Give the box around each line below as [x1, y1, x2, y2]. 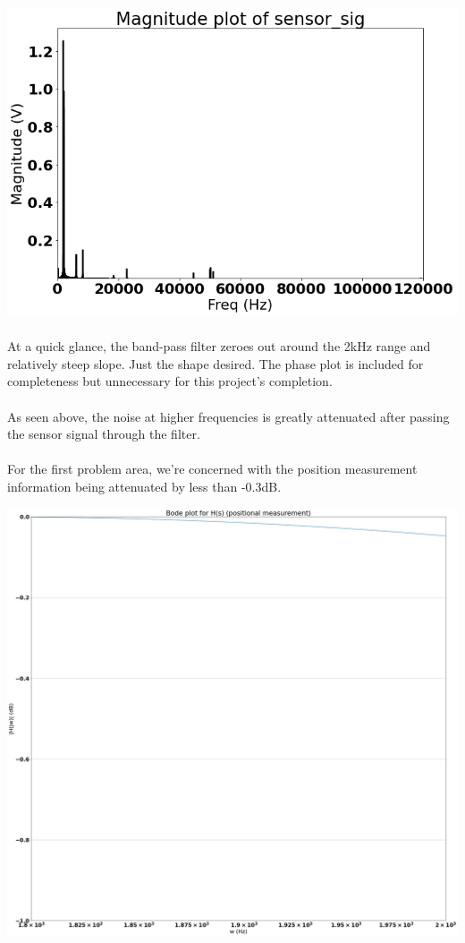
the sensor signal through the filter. [7, 424, 200, 443]
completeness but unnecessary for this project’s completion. [7, 372, 333, 390]
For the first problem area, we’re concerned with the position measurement [7, 459, 418, 478]
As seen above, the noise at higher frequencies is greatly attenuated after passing [7, 407, 450, 425]
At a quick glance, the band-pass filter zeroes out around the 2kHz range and [7, 337, 431, 356]
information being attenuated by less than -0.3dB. [7, 476, 282, 495]
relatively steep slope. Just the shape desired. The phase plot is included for [7, 354, 424, 373]
